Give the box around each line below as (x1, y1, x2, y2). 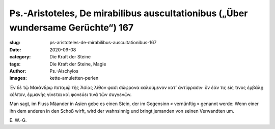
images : (9, 75, 28, 81)
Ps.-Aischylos (49, 68, 79, 74)
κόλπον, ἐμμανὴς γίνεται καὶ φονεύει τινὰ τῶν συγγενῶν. (9, 91, 132, 98)
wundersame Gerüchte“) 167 (9, 22, 134, 33)
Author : (9, 68, 26, 74)
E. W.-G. (9, 117, 27, 123)
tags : (9, 61, 21, 67)
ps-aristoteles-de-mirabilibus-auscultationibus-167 (49, 40, 157, 46)
